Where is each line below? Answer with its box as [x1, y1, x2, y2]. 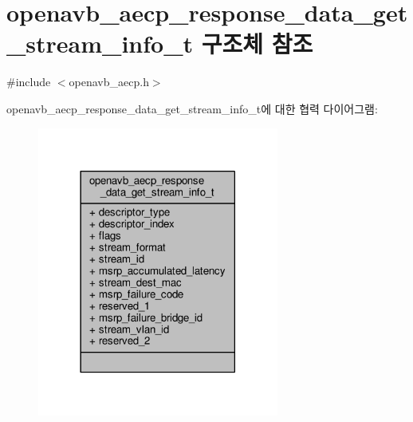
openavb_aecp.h [69, 73, 149, 90]
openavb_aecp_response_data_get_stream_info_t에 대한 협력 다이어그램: [6, 100, 378, 116]
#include [6, 73, 51, 90]
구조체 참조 [201, 27, 313, 60]
